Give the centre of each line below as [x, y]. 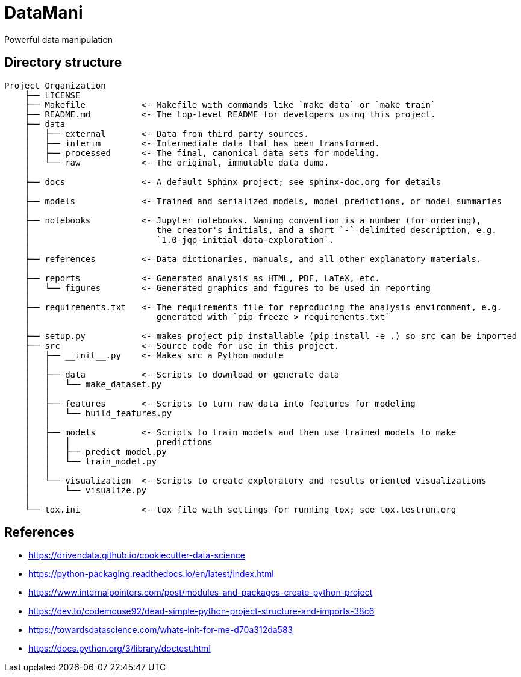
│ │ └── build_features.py [98, 413]
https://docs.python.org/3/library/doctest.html [120, 649]
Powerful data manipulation [59, 39]
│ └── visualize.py [86, 490]
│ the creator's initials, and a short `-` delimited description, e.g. [260, 230]
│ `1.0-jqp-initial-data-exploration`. [179, 239]
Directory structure [63, 63]
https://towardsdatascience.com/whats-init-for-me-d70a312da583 [161, 630]
